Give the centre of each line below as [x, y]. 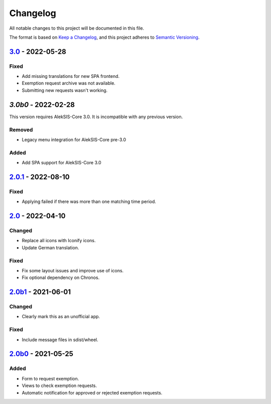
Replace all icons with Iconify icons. [59, 241]
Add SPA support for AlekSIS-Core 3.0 [61, 163]
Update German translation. [50, 247]
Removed [21, 130]
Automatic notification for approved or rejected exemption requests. [92, 392]
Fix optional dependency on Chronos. [61, 278]
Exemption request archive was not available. [69, 83]
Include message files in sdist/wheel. [60, 340]
